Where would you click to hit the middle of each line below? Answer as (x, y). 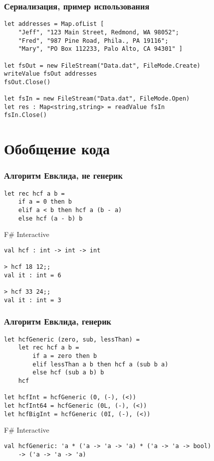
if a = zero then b (65, 356)
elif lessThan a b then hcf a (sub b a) (101, 364)
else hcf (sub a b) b (68, 373)
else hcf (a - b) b (50, 218)
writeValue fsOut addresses (51, 74)
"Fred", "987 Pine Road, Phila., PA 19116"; (93, 41)
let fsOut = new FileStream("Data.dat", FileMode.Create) (102, 65)
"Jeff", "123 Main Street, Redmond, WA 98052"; (99, 32)
